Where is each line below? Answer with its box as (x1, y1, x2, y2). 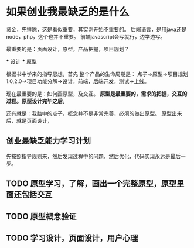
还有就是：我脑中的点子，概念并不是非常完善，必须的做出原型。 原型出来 (6, 109, 182, 117)
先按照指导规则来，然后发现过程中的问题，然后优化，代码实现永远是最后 (6, 153, 181, 160)
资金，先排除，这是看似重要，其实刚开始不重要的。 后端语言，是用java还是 (6, 26, 187, 33)
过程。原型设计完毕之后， (6, 97, 68, 104)
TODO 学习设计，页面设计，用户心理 (6, 233, 138, 243)
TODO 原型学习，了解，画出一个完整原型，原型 (6, 179, 177, 189)
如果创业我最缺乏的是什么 (6, 5, 130, 19)
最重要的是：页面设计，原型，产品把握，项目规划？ (6, 45, 130, 53)
